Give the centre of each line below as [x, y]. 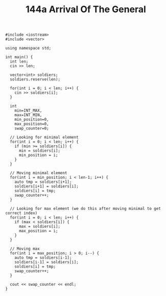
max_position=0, [32, 124]
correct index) [21, 213]
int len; [19, 62]
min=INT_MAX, [28, 111]
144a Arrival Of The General [86, 9]
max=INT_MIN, [28, 115]
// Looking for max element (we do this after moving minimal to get [85, 209]
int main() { [19, 57]
